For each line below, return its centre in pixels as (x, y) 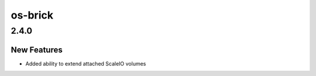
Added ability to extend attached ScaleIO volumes (86, 63)
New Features (37, 50)
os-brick (32, 15)
